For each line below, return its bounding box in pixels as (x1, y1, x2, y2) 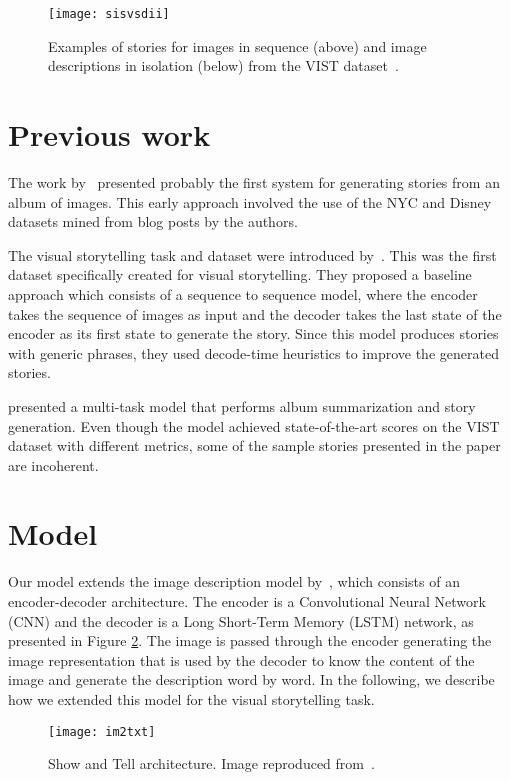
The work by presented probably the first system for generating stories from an (8, 171, 500, 192)
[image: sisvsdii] (48, 7, 170, 21)
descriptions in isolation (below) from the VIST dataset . (48, 55, 399, 76)
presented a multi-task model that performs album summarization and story (8, 395, 476, 416)
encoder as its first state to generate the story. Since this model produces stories (8, 323, 499, 344)
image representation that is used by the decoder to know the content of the (8, 649, 475, 670)
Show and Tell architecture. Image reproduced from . (48, 753, 375, 774)
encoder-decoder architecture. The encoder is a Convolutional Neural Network (8, 591, 486, 611)
